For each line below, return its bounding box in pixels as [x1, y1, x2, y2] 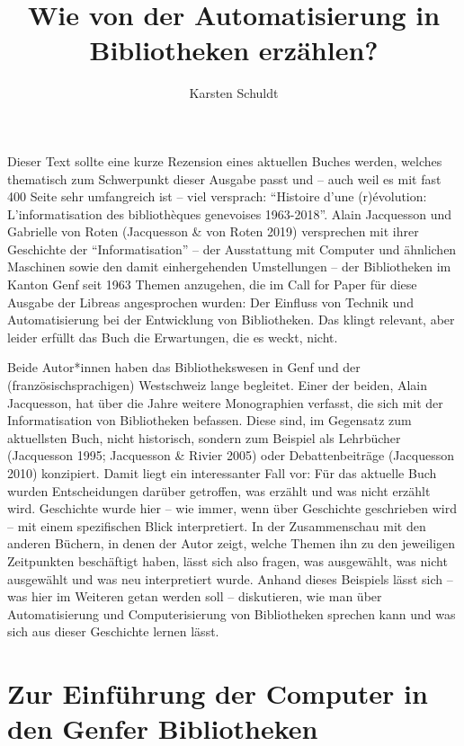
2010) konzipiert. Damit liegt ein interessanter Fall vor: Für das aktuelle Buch [7, 464, 437, 482]
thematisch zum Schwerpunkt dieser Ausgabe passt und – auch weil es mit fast [7, 169, 442, 188]
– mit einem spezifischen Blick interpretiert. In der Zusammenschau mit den [7, 516, 426, 535]
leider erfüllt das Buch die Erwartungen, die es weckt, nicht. [7, 327, 338, 346]
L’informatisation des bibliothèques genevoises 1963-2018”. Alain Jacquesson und [7, 204, 452, 223]
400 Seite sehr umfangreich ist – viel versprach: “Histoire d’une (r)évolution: [7, 187, 427, 206]
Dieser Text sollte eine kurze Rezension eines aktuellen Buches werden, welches [7, 151, 442, 170]
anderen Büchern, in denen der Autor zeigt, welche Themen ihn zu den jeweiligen [7, 534, 456, 553]
